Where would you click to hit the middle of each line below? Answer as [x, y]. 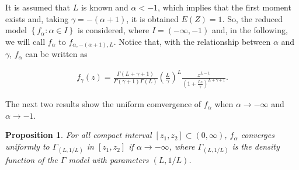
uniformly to [27, 146]
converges [258, 135]
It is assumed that [38, 7]
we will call [25, 41]
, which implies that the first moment [225, 7]
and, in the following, [250, 30]
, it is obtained [152, 18]
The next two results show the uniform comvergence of [103, 104]
